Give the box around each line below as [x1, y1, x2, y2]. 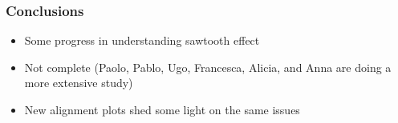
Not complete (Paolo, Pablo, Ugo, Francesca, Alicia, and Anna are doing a [24, 58, 392, 75]
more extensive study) [24, 74, 133, 91]
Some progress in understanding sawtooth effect [24, 32, 260, 49]
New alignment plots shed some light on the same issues [24, 101, 300, 117]
